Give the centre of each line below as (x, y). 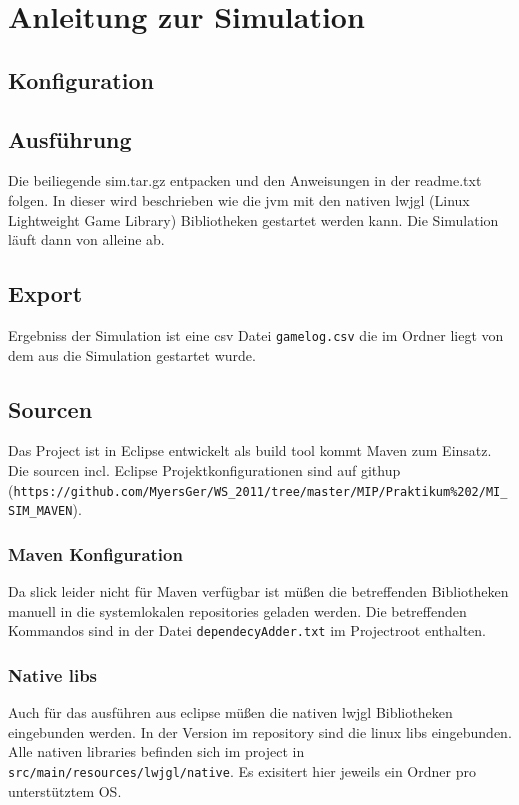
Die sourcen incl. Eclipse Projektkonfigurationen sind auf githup (204, 469)
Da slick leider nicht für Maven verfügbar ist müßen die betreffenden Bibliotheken (258, 591)
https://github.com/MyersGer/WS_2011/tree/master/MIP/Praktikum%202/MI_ (260, 491)
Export (45, 293)
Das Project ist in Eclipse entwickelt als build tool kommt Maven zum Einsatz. (250, 450)
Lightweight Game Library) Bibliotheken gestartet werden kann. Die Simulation (253, 219)
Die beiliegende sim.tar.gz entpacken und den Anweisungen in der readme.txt (245, 180)
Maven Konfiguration (95, 553)
